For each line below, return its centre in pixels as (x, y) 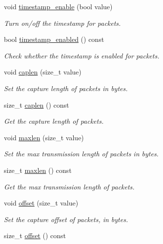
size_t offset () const (35, 235)
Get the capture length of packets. (54, 121)
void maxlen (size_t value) (44, 137)
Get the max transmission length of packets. (69, 186)
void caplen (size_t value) (43, 72)
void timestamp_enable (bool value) (58, 6)
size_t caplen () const (37, 104)
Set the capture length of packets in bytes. (66, 88)
